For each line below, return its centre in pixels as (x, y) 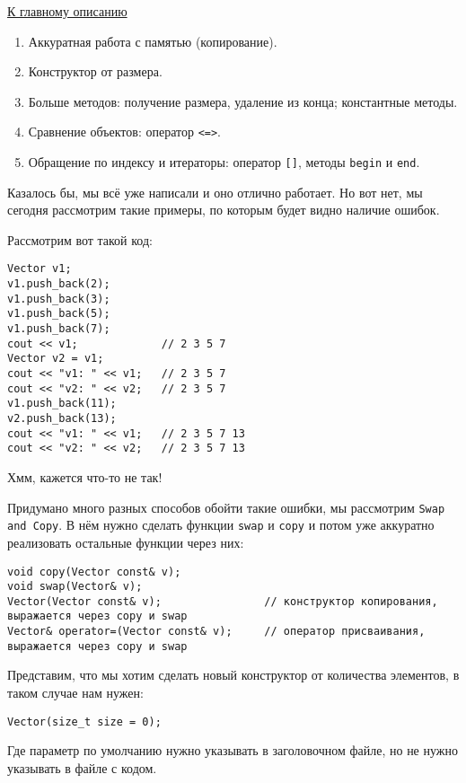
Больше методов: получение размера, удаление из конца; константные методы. (243, 101)
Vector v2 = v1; (56, 359)
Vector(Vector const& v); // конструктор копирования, (223, 601)
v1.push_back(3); (59, 299)
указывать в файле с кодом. (82, 767)
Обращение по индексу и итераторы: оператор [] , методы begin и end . (224, 162)
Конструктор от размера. (95, 71)
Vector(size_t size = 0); (84, 721)
